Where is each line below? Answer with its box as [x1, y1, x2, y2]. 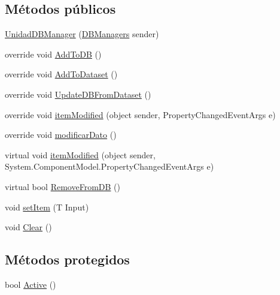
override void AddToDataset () [5, 68, 118, 80]
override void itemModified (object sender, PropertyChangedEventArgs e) [5, 108, 276, 121]
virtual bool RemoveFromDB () [5, 180, 120, 192]
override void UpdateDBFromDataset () [5, 88, 151, 100]
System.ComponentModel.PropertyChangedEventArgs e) [5, 160, 214, 173]
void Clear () [5, 221, 52, 233]
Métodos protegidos [5, 250, 130, 269]
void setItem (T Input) [5, 200, 89, 213]
